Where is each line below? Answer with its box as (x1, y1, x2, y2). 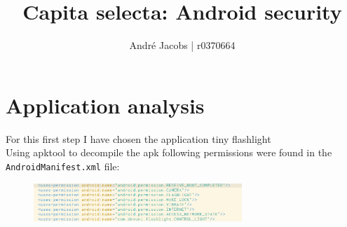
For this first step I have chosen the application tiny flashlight (6, 131, 271, 146)
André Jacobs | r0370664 (129, 38, 236, 53)
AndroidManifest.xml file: (6, 158, 120, 173)
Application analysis (6, 90, 205, 119)
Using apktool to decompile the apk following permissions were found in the (6, 145, 332, 160)
